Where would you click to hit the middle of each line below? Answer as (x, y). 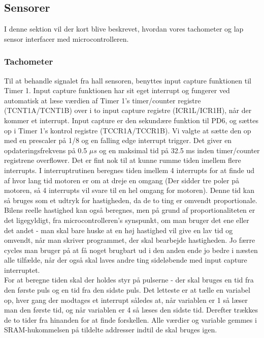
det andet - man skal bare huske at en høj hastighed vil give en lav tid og (119, 230)
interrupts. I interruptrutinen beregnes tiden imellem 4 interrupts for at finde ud (129, 170)
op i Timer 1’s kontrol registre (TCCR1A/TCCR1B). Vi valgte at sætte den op (128, 130)
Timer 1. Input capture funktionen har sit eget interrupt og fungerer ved (117, 90)
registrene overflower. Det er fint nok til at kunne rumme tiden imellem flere (123, 160)
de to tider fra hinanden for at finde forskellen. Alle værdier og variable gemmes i (130, 319)
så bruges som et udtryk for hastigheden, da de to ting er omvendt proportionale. (131, 200)
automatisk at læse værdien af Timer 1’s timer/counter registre (103, 100)
